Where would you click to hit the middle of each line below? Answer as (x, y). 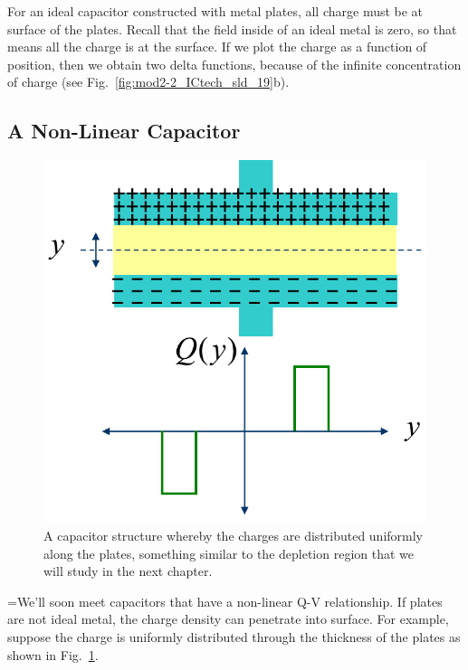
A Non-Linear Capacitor (124, 131)
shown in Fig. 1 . (53, 654)
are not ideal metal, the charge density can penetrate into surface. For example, (228, 619)
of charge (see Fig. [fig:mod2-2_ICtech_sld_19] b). (148, 82)
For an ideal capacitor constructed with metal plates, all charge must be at (215, 11)
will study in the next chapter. (128, 571)
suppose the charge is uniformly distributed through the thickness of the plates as (234, 636)
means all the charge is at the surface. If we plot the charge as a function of (217, 47)
